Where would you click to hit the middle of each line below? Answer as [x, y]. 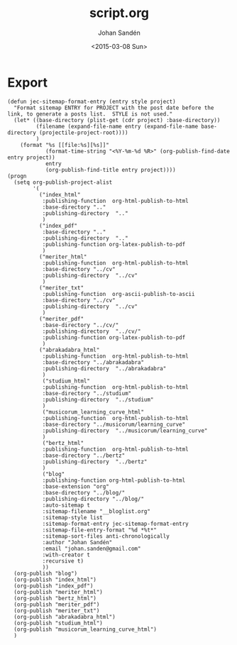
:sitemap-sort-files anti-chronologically [106, 536]
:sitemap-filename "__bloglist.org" [97, 511]
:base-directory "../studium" [87, 393]
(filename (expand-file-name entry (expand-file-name [117, 126]
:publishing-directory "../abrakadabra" [104, 368]
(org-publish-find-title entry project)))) [110, 170]
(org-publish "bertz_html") [55, 598]
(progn [17, 176]
